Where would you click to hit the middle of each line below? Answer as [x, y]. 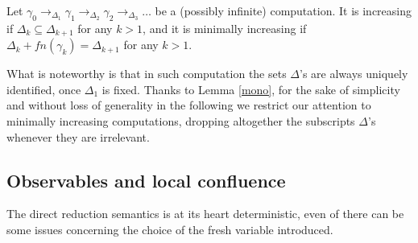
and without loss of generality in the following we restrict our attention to [189, 105]
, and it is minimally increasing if [225, 28]
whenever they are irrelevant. [78, 136]
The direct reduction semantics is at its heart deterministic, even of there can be [205, 214]
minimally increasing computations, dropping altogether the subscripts [181, 121]
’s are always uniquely [354, 74]
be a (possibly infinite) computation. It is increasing [283, 10]
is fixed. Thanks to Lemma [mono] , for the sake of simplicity [251, 89]
